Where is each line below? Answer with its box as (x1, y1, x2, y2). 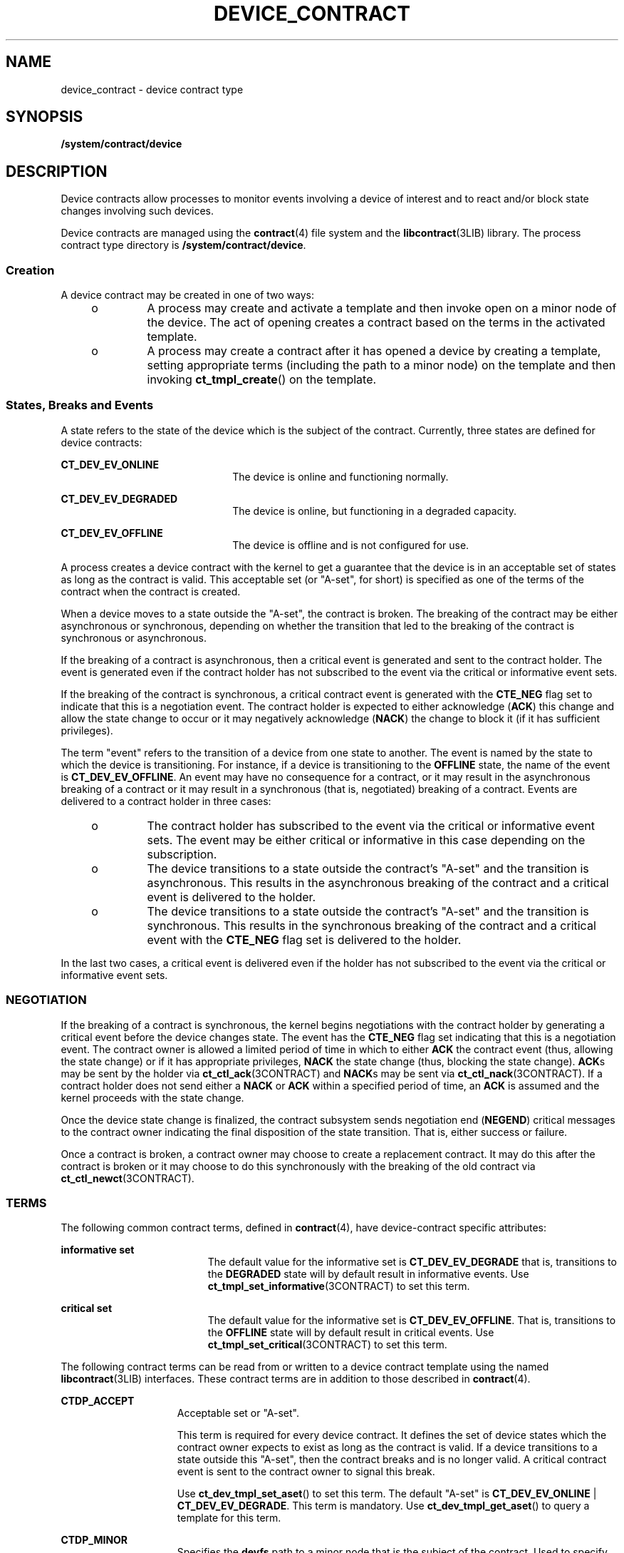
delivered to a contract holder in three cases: (61, 794, 271, 807)
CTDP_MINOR (61, 1534, 128, 1547)
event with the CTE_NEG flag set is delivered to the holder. (147, 932, 462, 947)
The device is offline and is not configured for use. (232, 538, 469, 551)
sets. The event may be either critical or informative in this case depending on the (147, 832, 586, 847)
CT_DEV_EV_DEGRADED (61, 492, 178, 505)
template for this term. (177, 1512, 281, 1524)
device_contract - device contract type (61, 83, 244, 96)
